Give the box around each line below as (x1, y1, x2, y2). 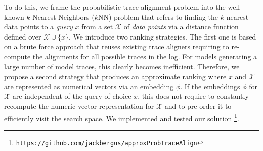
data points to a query (4, 21, 73, 32)
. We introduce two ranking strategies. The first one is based (68, 31, 256, 42)
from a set (81, 21, 113, 32)
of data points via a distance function (123, 21, 239, 32)
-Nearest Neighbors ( (30, 11, 95, 22)
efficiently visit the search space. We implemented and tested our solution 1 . (4, 111, 239, 123)
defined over (4, 31, 41, 42)
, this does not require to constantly (138, 91, 249, 101)
